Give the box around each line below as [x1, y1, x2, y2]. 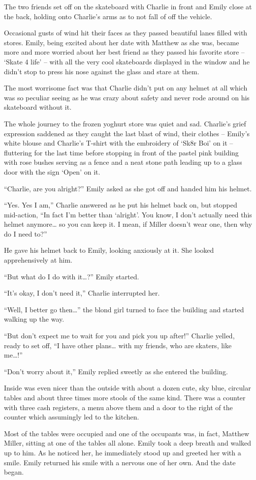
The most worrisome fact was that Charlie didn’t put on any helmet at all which [4, 83, 248, 93]
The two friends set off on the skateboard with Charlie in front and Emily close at [4, 1, 252, 11]
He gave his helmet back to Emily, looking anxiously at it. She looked [4, 245, 214, 255]
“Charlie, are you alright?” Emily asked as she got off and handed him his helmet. [4, 183, 252, 193]
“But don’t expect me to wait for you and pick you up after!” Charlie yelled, [4, 330, 235, 341]
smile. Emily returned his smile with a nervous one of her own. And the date [4, 457, 236, 467]
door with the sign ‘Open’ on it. [4, 166, 100, 177]
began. [4, 467, 24, 477]
